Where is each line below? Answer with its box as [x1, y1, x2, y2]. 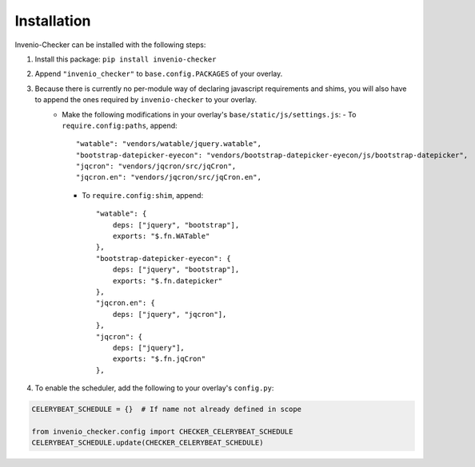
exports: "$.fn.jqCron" [112, 354, 206, 363]
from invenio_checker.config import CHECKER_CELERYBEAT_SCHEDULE [31, 427, 293, 436]
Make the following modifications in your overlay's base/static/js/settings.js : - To [62, 109, 357, 119]
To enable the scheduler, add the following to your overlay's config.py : [34, 383, 274, 393]
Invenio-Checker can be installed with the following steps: [14, 40, 206, 49]
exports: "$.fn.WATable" [112, 232, 210, 241]
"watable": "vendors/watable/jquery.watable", [76, 140, 261, 148]
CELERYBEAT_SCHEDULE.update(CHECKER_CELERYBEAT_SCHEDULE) [31, 438, 264, 447]
